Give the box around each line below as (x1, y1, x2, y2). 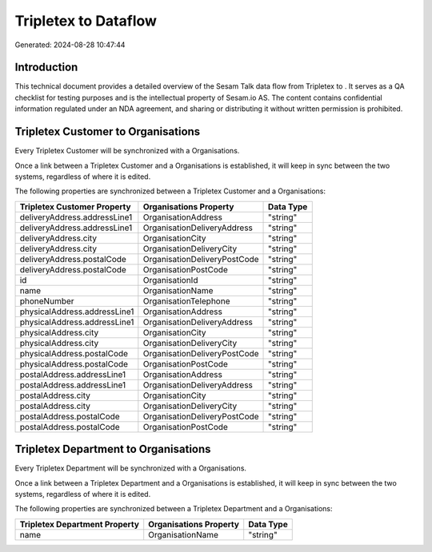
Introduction (14, 61, 78, 74)
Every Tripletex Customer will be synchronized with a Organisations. (14, 146, 240, 156)
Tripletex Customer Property (19, 201, 131, 212)
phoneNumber (19, 296, 75, 307)
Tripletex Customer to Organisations (14, 125, 201, 139)
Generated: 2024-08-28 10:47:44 (14, 40, 126, 50)
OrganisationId (142, 274, 198, 285)
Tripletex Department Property (19, 518, 140, 530)
